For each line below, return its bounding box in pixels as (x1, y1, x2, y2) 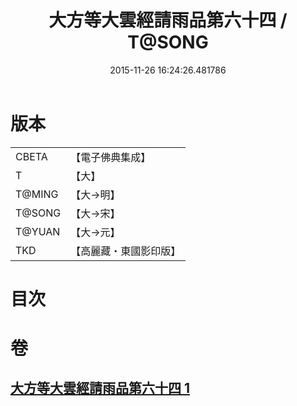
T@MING (15, 187, 59, 201)
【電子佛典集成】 (70, 150, 152, 164)
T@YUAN (15, 224, 61, 238)
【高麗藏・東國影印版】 (70, 244, 182, 258)
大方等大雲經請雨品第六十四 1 (10, 380, 191, 397)
